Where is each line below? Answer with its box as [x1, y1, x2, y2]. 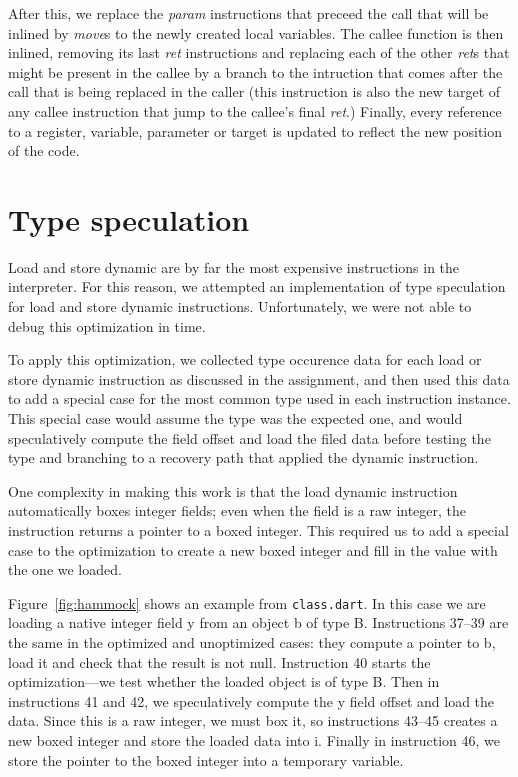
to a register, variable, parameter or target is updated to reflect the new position [8, 120, 503, 141]
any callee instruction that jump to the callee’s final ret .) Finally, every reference [8, 100, 502, 121]
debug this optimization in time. [8, 315, 206, 336]
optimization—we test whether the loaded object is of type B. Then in [8, 671, 440, 692]
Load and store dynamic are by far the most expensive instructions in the [8, 256, 460, 277]
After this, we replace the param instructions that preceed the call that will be [8, 3, 489, 23]
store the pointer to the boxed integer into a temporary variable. [8, 749, 404, 770]
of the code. [8, 140, 80, 161]
